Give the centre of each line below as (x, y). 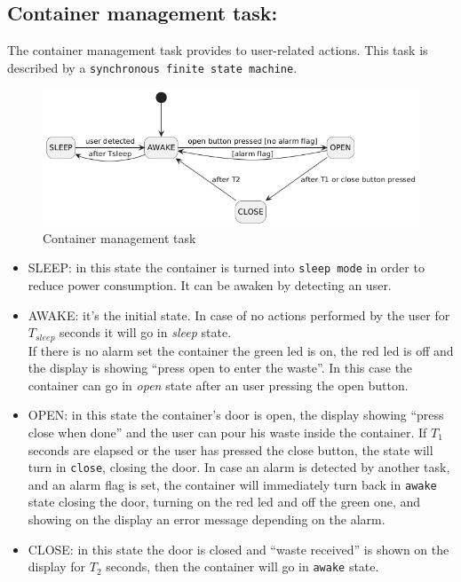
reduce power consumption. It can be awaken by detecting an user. (210, 284)
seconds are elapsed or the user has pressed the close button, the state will (230, 449)
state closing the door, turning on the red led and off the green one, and (224, 502)
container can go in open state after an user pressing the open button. (218, 385)
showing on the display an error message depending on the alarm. (207, 519)
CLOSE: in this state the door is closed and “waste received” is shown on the (238, 549)
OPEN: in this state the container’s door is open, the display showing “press (236, 415)
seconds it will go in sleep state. (146, 332)
